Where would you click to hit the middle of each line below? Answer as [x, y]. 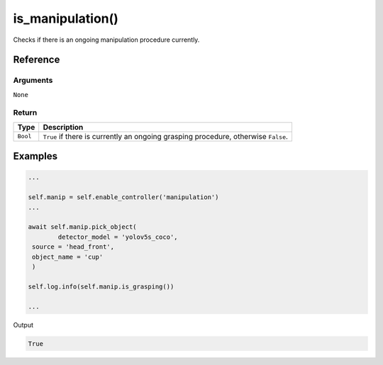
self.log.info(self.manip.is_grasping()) [101, 286]
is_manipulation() [66, 18]
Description [63, 127]
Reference [37, 60]
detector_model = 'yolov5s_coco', [118, 237]
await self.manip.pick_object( [83, 227]
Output [23, 325]
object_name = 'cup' [68, 257]
